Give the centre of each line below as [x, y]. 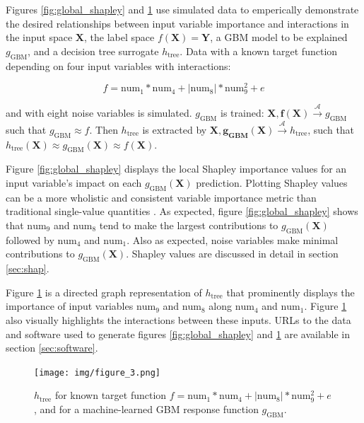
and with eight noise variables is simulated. [99, 113]
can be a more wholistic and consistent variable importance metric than [161, 197]
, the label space [119, 37]
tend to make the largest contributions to [189, 225]
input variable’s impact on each [74, 182]
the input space [39, 37]
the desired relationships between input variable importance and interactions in [177, 23]
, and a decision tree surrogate [93, 51]
